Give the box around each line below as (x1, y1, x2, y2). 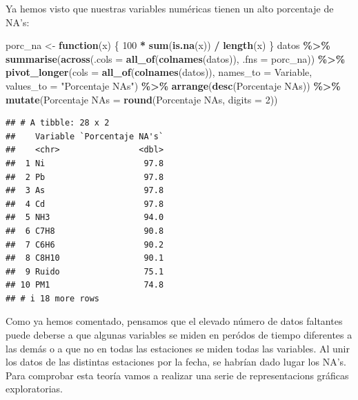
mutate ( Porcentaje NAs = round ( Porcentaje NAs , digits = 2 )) (6, 92, 278, 106)
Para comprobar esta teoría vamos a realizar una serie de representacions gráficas (6, 368, 349, 382)
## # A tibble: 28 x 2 (6, 118, 110, 128)
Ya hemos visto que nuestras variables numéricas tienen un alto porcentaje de (6, 1, 334, 15)
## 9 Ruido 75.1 (6, 266, 164, 277)
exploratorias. (6, 381, 63, 396)
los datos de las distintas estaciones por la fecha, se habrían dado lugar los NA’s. (6, 354, 346, 369)
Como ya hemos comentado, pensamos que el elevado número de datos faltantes (6, 314, 343, 328)
